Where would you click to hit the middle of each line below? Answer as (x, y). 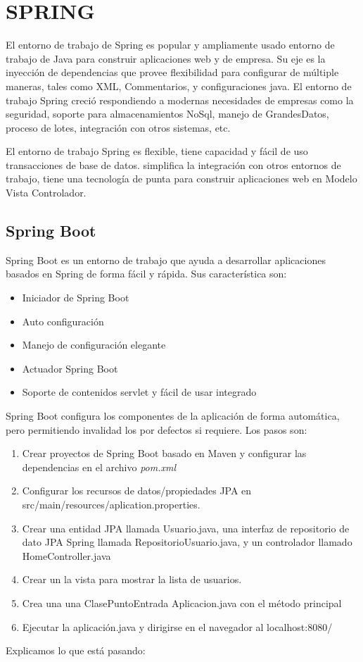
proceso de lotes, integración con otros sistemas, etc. (118, 127)
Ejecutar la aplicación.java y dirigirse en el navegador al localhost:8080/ (177, 626)
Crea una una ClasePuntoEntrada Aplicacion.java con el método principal (182, 602)
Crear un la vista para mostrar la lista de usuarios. (132, 579)
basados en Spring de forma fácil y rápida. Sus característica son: (146, 274)
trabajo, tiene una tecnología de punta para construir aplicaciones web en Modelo (181, 179)
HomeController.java (66, 555)
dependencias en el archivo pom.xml (99, 467)
